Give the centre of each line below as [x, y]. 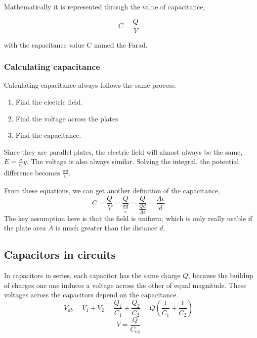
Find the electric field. [49, 102]
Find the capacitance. [48, 135]
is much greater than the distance [107, 228]
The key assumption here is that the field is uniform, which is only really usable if [128, 218]
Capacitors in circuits [60, 254]
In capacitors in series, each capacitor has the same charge [92, 275]
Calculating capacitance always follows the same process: [90, 85]
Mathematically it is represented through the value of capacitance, [105, 6]
